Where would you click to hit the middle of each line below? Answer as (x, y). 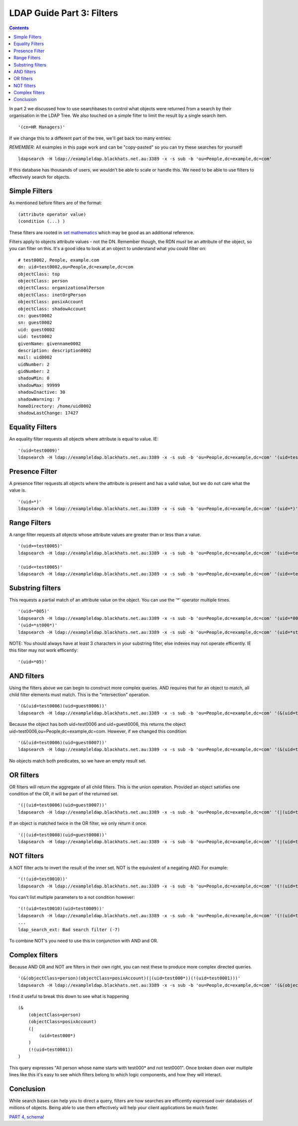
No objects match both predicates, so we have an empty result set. (78, 761)
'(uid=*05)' (33, 662)
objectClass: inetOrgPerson (52, 295)
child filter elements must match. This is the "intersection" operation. (79, 694)
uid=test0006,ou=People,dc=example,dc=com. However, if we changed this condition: (98, 731)
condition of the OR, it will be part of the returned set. (64, 794)
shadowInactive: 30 (42, 392)
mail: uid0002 (35, 357)
